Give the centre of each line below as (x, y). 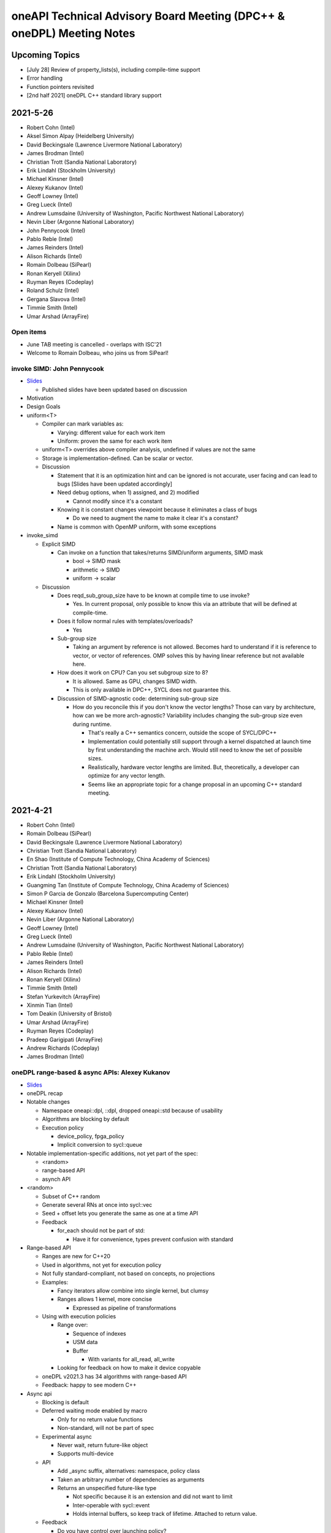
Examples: (55, 1282)
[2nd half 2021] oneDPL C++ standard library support (94, 96)
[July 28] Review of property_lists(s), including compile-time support (113, 69)
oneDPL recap (45, 1093)
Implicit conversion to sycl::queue (100, 1145)
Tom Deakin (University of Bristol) (69, 1014)
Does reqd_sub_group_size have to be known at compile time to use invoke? (154, 595)
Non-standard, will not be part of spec (106, 1428)
